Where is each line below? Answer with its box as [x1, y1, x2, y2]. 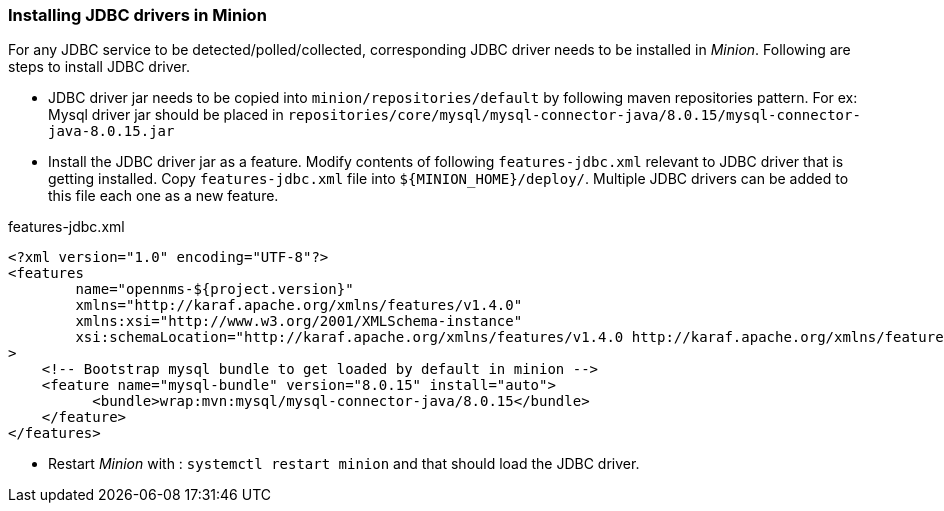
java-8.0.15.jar [48, 123, 175, 140]
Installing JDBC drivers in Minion [8, 5, 267, 25]
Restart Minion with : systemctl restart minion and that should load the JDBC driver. [48, 455, 640, 473]
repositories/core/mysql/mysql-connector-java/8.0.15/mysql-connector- [287, 107, 861, 124]
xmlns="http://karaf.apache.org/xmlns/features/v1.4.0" [75, 297, 523, 314]
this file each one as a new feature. [48, 187, 279, 205]
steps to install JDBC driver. [8, 58, 190, 76]
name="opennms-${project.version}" [75, 281, 354, 298]
